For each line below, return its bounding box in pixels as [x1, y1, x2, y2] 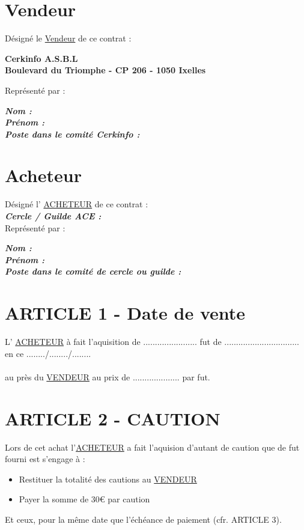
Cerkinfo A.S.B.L [5, 52, 78, 64]
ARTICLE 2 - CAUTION [5, 406, 220, 430]
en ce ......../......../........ [5, 347, 91, 359]
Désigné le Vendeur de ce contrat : [5, 32, 132, 44]
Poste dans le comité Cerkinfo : [5, 127, 140, 140]
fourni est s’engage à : [5, 452, 85, 465]
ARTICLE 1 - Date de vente [5, 300, 246, 325]
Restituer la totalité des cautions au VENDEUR [19, 472, 197, 485]
